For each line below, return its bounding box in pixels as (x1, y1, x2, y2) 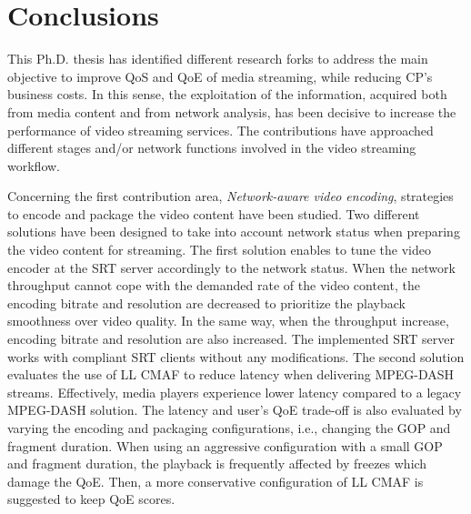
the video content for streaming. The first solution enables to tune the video (7, 240, 431, 259)
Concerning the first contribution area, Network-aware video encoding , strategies (7, 186, 454, 206)
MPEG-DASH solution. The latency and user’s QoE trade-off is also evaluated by (7, 400, 462, 419)
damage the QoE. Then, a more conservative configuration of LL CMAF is (7, 471, 424, 490)
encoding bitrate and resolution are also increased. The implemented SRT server (7, 329, 455, 348)
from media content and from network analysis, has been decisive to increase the (7, 102, 456, 121)
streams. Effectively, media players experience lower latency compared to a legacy (7, 382, 462, 401)
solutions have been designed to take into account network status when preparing (7, 222, 460, 241)
